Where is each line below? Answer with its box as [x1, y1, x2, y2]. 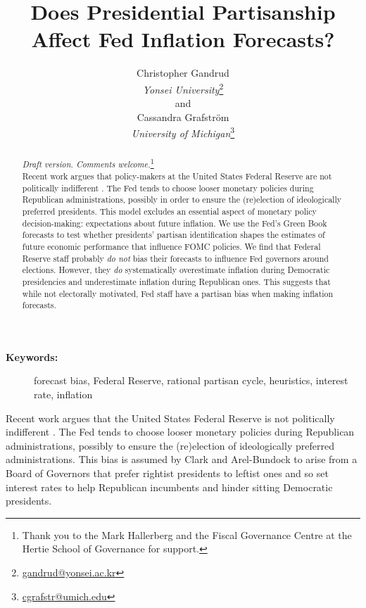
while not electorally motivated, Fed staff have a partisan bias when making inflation [22, 287, 334, 299]
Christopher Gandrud [137, 65, 229, 80]
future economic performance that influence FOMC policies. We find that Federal [22, 240, 321, 252]
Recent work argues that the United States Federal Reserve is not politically [6, 410, 335, 425]
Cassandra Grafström [137, 109, 229, 124]
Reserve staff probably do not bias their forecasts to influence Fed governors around [22, 252, 329, 264]
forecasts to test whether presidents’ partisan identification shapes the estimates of [22, 229, 325, 241]
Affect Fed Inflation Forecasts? [31, 25, 335, 53]
